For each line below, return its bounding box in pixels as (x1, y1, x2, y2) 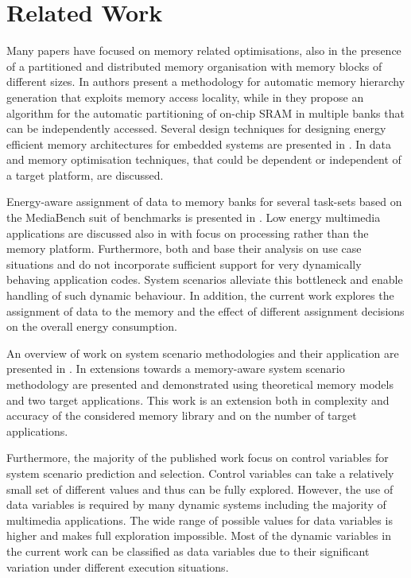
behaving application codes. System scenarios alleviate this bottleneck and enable (6, 271, 403, 288)
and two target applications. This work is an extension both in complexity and (6, 391, 390, 408)
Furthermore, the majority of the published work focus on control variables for (6, 449, 389, 466)
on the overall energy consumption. (6, 318, 177, 335)
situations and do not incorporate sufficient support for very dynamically (6, 255, 362, 272)
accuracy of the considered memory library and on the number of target (6, 407, 357, 424)
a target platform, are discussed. (6, 166, 164, 183)
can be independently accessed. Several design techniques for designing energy (6, 120, 386, 137)
